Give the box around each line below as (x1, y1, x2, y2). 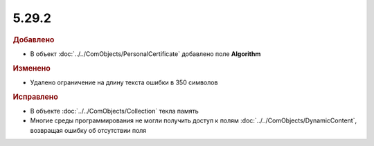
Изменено (12, 63, 51, 73)
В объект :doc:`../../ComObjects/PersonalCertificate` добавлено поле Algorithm (30, 49, 261, 58)
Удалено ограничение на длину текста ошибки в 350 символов (30, 78, 218, 86)
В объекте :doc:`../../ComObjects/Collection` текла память (30, 107, 199, 115)
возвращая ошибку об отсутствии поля (30, 126, 147, 134)
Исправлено (12, 92, 58, 102)
